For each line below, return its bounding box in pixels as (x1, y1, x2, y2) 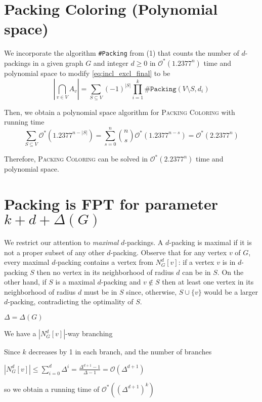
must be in (83, 286, 117, 297)
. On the (217, 266, 244, 277)
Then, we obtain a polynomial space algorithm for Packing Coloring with (4, 106, 235, 117)
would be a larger (204, 286, 258, 297)
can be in (182, 266, 211, 277)
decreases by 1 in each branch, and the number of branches (28, 346, 212, 357)
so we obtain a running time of (4, 383, 100, 394)
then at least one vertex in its (162, 276, 254, 287)
